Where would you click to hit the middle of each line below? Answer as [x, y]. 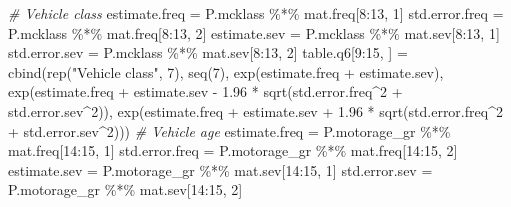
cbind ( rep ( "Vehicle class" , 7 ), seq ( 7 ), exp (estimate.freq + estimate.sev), [226, 71]
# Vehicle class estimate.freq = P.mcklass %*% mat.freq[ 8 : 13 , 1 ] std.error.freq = [256, 13]
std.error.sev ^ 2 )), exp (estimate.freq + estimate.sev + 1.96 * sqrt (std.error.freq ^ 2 [255, 110]
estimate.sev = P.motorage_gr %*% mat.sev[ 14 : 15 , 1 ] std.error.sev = [220, 169]
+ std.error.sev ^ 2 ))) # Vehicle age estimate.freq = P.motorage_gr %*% [229, 130]
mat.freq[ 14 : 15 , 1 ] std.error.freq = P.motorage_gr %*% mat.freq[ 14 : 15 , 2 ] [233, 150]
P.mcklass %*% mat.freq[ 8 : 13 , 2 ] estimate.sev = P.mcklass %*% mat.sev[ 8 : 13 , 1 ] [254, 32]
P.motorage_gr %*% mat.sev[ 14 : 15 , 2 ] [125, 189]
